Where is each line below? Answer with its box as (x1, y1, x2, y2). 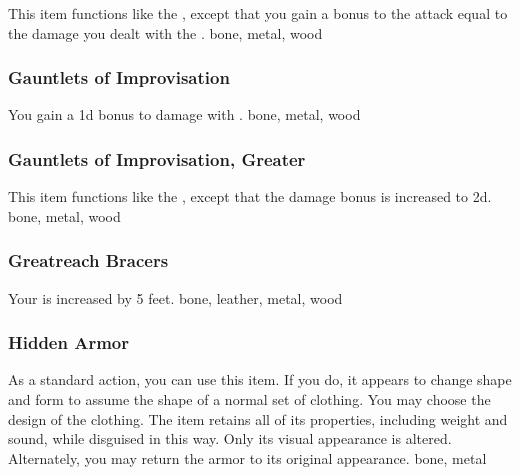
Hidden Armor (8, 330, 129, 355)
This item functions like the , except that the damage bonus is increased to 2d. (8, 186, 492, 207)
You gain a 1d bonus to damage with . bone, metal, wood (8, 104, 361, 125)
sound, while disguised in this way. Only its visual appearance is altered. (8, 428, 452, 449)
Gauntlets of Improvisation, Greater (8, 146, 306, 171)
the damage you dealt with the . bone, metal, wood (8, 22, 323, 43)
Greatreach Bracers (8, 248, 169, 273)
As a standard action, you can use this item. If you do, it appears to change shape (8, 369, 512, 390)
